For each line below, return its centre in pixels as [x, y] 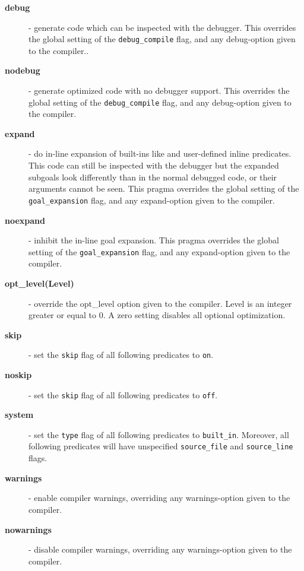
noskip [18, 374]
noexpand [25, 220]
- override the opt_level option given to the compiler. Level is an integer [160, 303]
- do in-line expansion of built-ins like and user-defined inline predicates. [160, 153]
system [19, 415]
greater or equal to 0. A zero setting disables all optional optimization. [157, 315]
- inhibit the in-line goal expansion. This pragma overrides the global [154, 240]
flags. [38, 458]
